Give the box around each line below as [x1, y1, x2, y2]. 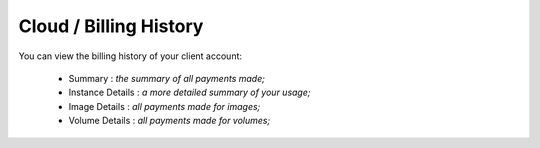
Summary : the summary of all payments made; [68, 72, 265, 84]
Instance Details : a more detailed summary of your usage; [68, 86, 311, 99]
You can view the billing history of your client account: [18, 50, 243, 62]
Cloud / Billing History [18, 15, 204, 37]
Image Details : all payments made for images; [68, 100, 261, 112]
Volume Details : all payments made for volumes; [68, 115, 271, 127]
